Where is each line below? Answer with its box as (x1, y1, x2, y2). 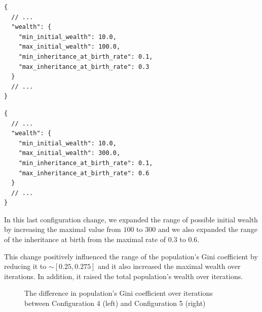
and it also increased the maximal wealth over (98, 261, 241, 271)
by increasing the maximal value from (4, 224, 121, 235)
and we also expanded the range (158, 224, 257, 235)
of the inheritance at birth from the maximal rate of (4, 234, 166, 245)
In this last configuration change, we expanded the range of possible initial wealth (4, 214, 258, 224)
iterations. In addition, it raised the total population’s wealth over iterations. (4, 270, 243, 281)
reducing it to (4, 261, 47, 271)
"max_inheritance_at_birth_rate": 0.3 (18, 63, 149, 70)
